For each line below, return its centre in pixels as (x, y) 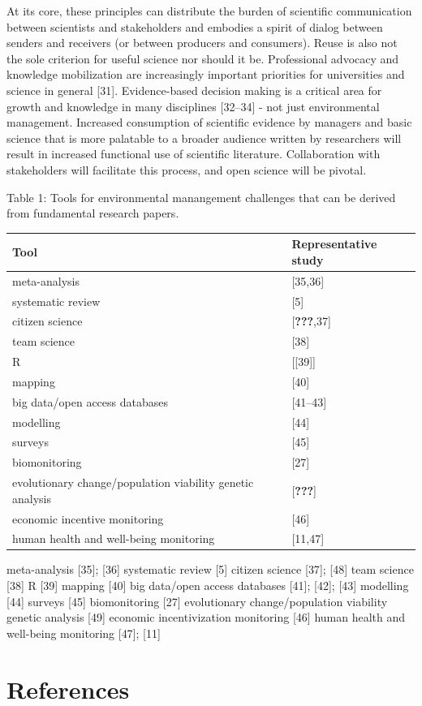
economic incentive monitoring (88, 518)
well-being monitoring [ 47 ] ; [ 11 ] (84, 633)
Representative (334, 244)
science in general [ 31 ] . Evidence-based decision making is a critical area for (194, 90)
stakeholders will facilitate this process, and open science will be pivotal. (187, 169)
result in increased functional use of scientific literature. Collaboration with (194, 154)
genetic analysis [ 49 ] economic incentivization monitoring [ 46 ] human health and (206, 617)
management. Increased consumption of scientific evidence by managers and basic (209, 122)
